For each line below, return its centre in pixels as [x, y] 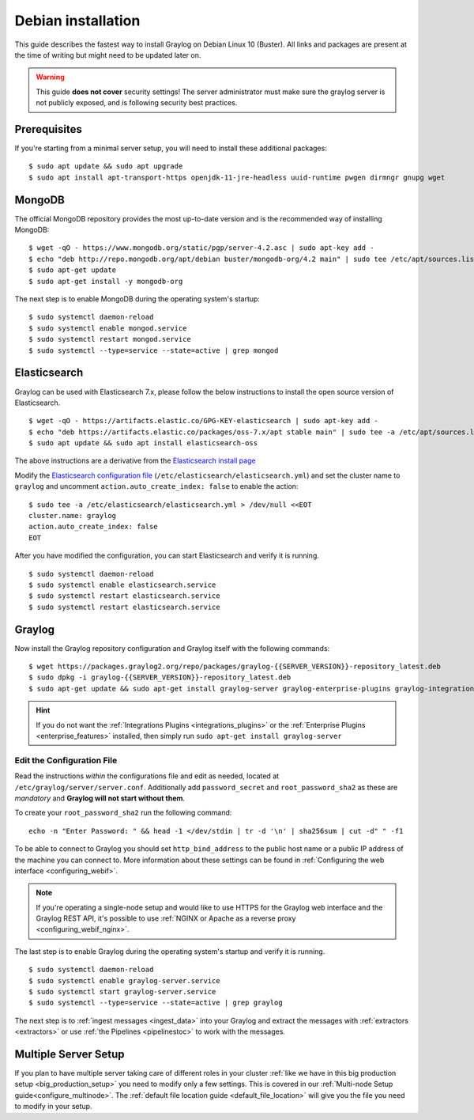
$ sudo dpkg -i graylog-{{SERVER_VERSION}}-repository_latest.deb [160, 677]
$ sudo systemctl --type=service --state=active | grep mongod [154, 350]
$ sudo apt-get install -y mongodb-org [106, 281]
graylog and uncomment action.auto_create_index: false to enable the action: [156, 486]
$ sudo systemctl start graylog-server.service [122, 992]
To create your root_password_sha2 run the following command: [123, 813]
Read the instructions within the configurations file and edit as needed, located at [147, 776]
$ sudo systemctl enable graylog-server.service [124, 980]
